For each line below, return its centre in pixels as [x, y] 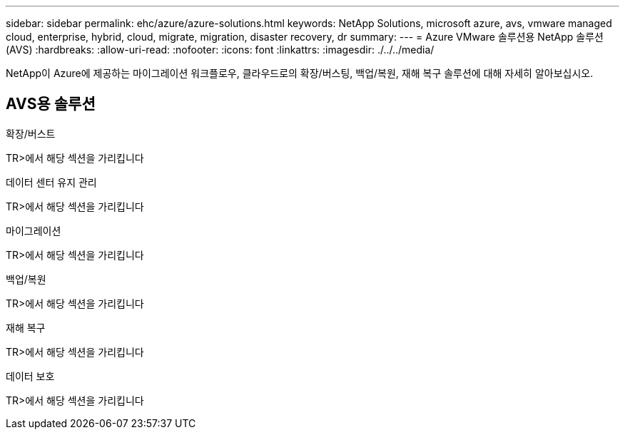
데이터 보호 [30, 376]
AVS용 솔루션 [51, 104]
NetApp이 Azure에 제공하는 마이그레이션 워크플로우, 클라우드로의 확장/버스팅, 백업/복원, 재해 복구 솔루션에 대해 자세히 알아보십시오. [300, 73]
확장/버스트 [31, 133]
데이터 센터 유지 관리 [51, 182]
